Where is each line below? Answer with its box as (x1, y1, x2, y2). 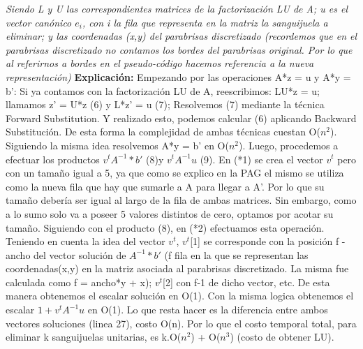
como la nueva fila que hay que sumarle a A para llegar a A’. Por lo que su (6, 179, 325, 193)
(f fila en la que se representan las (164, 247, 309, 262)
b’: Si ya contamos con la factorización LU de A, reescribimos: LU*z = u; (6, 83, 320, 98)
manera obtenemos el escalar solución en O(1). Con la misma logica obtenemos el (6, 288, 354, 303)
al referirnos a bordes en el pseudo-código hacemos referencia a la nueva (6, 56, 314, 70)
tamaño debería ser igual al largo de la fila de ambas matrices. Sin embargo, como (6, 193, 357, 207)
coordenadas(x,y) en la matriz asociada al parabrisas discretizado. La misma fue (6, 261, 349, 276)
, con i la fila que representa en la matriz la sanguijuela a (82, 15, 328, 29)
